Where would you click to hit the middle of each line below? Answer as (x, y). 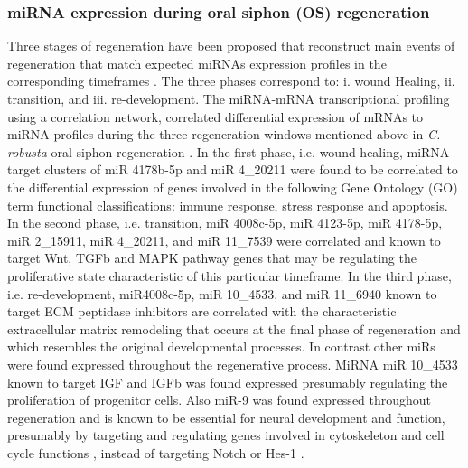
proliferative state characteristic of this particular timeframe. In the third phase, (229, 275)
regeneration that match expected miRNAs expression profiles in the (197, 63)
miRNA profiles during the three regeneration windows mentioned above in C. (224, 134)
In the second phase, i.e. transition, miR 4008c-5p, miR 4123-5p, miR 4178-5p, (225, 223)
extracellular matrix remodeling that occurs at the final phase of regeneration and (234, 328)
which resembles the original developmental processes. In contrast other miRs (221, 346)
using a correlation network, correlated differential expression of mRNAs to (215, 116)
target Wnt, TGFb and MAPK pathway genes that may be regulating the (212, 258)
